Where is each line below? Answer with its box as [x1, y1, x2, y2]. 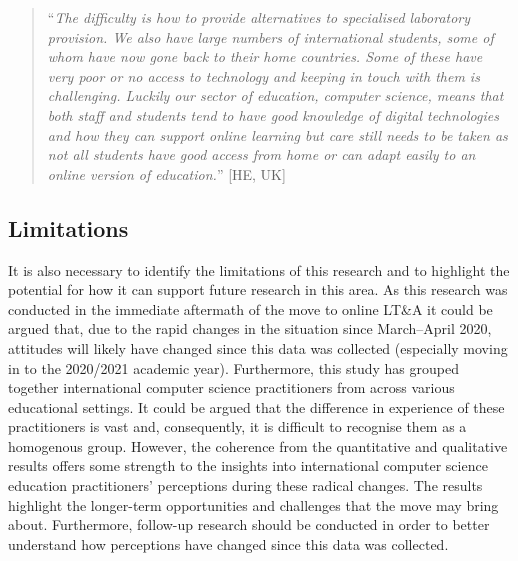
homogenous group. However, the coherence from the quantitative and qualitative [8, 435, 508, 456]
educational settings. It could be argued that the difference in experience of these [8, 396, 505, 417]
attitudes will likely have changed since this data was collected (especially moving [8, 337, 508, 358]
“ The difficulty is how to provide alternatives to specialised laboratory [47, 7, 471, 27]
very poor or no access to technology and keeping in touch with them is [47, 65, 480, 86]
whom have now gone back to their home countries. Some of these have [47, 46, 483, 67]
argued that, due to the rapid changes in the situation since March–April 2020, [8, 318, 492, 339]
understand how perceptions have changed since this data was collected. [8, 533, 449, 554]
